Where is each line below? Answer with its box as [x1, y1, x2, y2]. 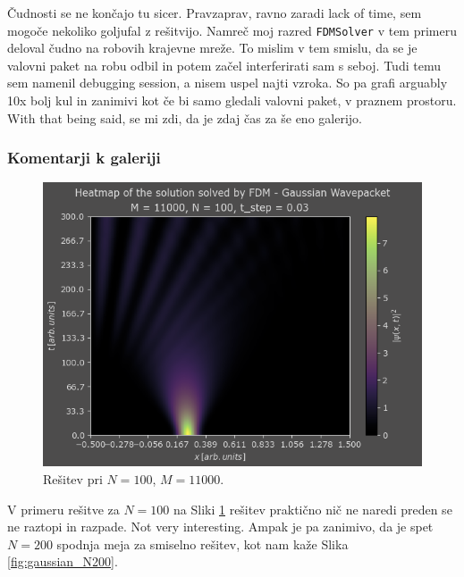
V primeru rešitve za [7, 499, 120, 518]
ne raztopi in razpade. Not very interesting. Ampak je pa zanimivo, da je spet [7, 517, 434, 536]
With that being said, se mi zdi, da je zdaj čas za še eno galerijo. [7, 108, 362, 127]
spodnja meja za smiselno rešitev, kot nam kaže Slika [56, 534, 349, 553]
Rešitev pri [43, 470, 103, 489]
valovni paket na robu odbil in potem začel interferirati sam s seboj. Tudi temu [7, 55, 441, 74]
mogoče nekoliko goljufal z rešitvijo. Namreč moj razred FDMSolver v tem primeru [7, 21, 458, 39]
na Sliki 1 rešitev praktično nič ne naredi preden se [173, 499, 452, 518]
